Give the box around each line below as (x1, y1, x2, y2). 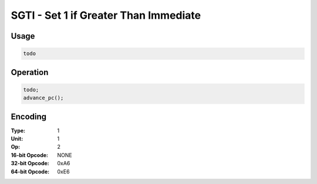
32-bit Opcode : (11, 160, 49, 167)
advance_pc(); (23, 94, 64, 101)
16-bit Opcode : (11, 151, 49, 158)
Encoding (11, 111, 47, 121)
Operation (11, 67, 49, 77)
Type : (11, 127, 26, 134)
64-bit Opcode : (11, 168, 50, 175)
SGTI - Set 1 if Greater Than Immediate (11, 9, 201, 22)
